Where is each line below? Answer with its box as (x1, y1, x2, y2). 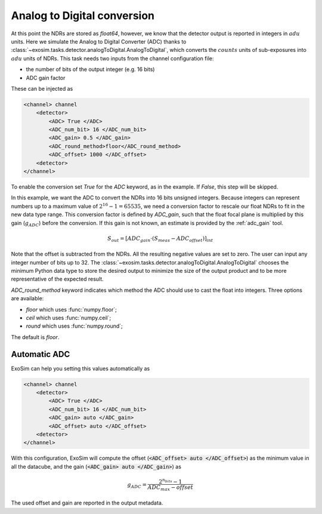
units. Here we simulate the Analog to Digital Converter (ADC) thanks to (11, 38, 187, 45)
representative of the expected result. (11, 275, 104, 283)
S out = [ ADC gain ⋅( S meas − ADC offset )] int (107, 235, 213, 243)
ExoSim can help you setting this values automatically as (11, 365, 150, 372)
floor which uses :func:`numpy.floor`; (26, 306, 117, 313)
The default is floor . (11, 333, 60, 340)
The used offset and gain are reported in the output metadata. (11, 499, 163, 507)
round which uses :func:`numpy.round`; (26, 322, 123, 330)
